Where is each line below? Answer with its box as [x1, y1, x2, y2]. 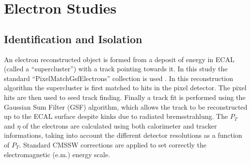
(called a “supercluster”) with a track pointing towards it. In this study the [4, 64, 228, 74]
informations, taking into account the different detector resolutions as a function [4, 130, 242, 140]
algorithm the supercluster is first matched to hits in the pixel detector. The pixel [4, 82, 247, 93]
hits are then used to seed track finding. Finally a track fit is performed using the [4, 92, 246, 102]
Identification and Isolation [4, 31, 142, 46]
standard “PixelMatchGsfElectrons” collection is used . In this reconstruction [4, 73, 233, 83]
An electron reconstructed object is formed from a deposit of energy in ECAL [4, 54, 235, 64]
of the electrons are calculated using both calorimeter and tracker [22, 120, 217, 130]
